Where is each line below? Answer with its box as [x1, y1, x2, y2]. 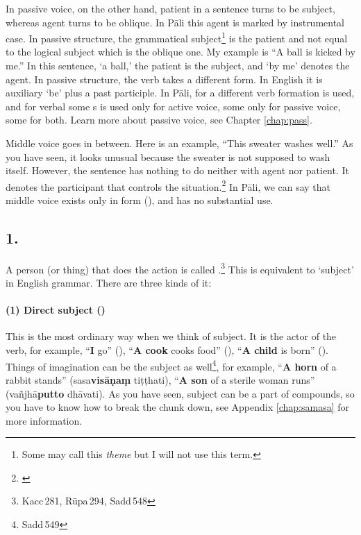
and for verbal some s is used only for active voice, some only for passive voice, [6, 99, 341, 113]
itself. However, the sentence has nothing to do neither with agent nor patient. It [6, 163, 349, 178]
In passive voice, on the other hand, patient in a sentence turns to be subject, [6, 1, 335, 15]
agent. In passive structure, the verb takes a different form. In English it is [6, 71, 323, 86]
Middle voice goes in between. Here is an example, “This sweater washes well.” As [6, 136, 353, 150]
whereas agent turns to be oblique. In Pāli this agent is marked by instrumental [6, 15, 345, 29]
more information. [6, 413, 83, 427]
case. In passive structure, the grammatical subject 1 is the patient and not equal [6, 29, 348, 45]
